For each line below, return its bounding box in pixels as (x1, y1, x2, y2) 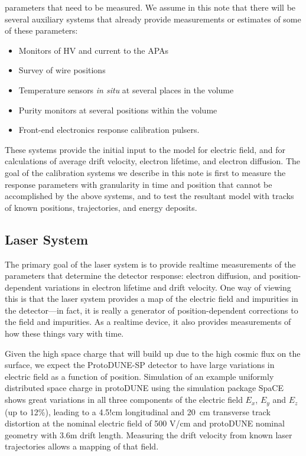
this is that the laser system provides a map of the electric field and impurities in (5, 292, 298, 305)
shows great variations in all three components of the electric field (5, 393, 243, 406)
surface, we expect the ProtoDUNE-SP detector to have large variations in (5, 359, 275, 371)
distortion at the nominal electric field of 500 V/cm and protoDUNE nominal (5, 417, 285, 429)
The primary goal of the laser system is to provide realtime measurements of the (5, 258, 296, 270)
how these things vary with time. (5, 327, 124, 340)
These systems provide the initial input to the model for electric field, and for (5, 143, 285, 155)
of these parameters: (5, 24, 78, 37)
